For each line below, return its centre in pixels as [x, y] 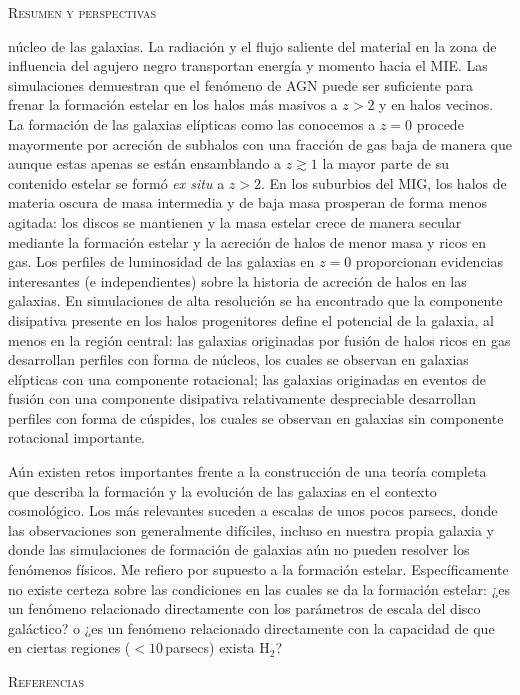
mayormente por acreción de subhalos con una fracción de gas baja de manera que [260, 143]
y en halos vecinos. [436, 104]
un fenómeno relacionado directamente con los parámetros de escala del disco [244, 608]
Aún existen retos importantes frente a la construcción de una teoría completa [247, 471]
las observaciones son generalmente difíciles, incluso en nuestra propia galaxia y [251, 529]
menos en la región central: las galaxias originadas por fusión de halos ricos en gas [259, 339]
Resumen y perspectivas [82, 12]
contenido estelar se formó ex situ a [116, 182]
